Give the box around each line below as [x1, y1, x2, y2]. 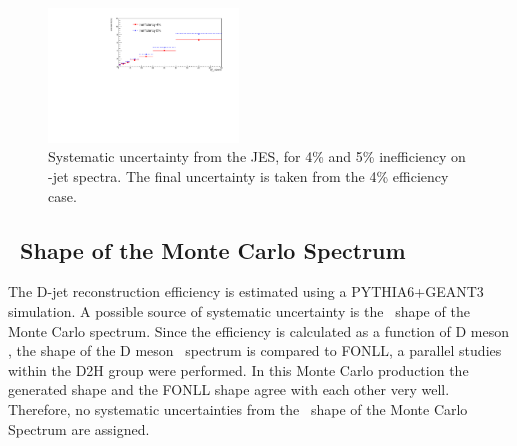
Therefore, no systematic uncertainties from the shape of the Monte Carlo [8, 398, 468, 419]
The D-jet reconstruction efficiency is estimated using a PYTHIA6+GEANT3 [8, 281, 484, 302]
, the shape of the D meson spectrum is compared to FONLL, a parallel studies [8, 340, 502, 361]
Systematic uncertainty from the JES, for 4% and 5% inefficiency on [48, 146, 466, 167]
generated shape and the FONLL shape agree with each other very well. [8, 379, 450, 400]
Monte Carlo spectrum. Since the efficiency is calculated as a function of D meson [8, 320, 510, 341]
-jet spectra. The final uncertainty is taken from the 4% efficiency [48, 166, 449, 187]
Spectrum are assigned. [8, 418, 150, 439]
